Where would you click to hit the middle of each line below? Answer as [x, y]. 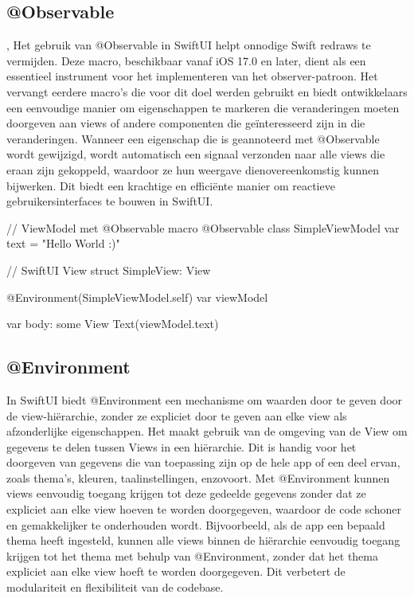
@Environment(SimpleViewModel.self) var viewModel [137, 297]
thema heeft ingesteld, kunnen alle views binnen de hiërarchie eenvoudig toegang [203, 540]
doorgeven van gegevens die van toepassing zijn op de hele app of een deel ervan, [203, 462]
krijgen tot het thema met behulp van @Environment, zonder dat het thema [192, 555]
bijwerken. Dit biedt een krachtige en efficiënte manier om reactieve [171, 185]
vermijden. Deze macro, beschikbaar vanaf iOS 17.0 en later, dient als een [186, 60]
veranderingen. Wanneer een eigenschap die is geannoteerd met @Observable [193, 138]
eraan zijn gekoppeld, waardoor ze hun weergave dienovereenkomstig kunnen [193, 169]
